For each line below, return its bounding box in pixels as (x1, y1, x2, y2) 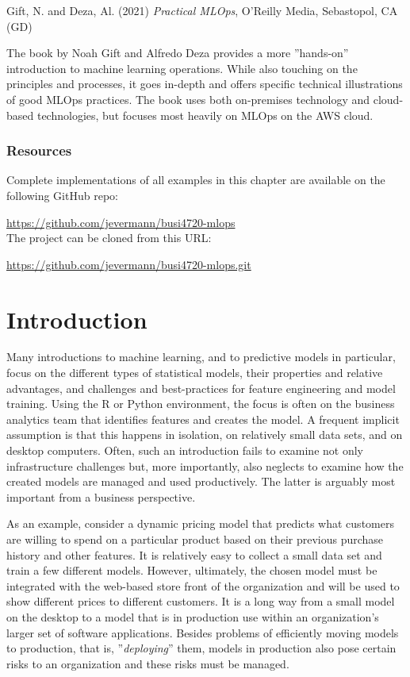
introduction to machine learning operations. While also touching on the (6, 60, 358, 76)
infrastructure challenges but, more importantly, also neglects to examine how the (6, 457, 404, 474)
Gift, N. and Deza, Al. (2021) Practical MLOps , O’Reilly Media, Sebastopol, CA (6, 2, 398, 18)
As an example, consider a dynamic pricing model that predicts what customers (6, 515, 394, 532)
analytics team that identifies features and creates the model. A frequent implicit (6, 410, 400, 427)
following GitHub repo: (6, 187, 118, 203)
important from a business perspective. (6, 488, 196, 505)
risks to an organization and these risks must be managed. (6, 655, 289, 671)
